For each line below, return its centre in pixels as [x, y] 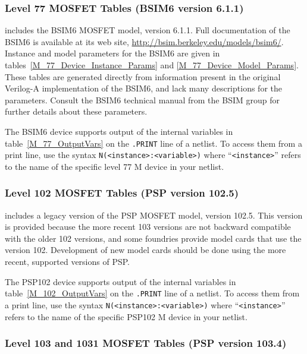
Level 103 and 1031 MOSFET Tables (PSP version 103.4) [146, 343]
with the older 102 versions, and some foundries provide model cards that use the [153, 238]
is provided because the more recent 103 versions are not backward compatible [148, 227]
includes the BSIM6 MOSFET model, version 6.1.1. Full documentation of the [148, 30]
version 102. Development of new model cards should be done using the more [145, 250]
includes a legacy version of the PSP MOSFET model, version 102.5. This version [154, 215]
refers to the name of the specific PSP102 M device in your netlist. [126, 316]
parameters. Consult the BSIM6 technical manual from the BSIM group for [142, 99]
